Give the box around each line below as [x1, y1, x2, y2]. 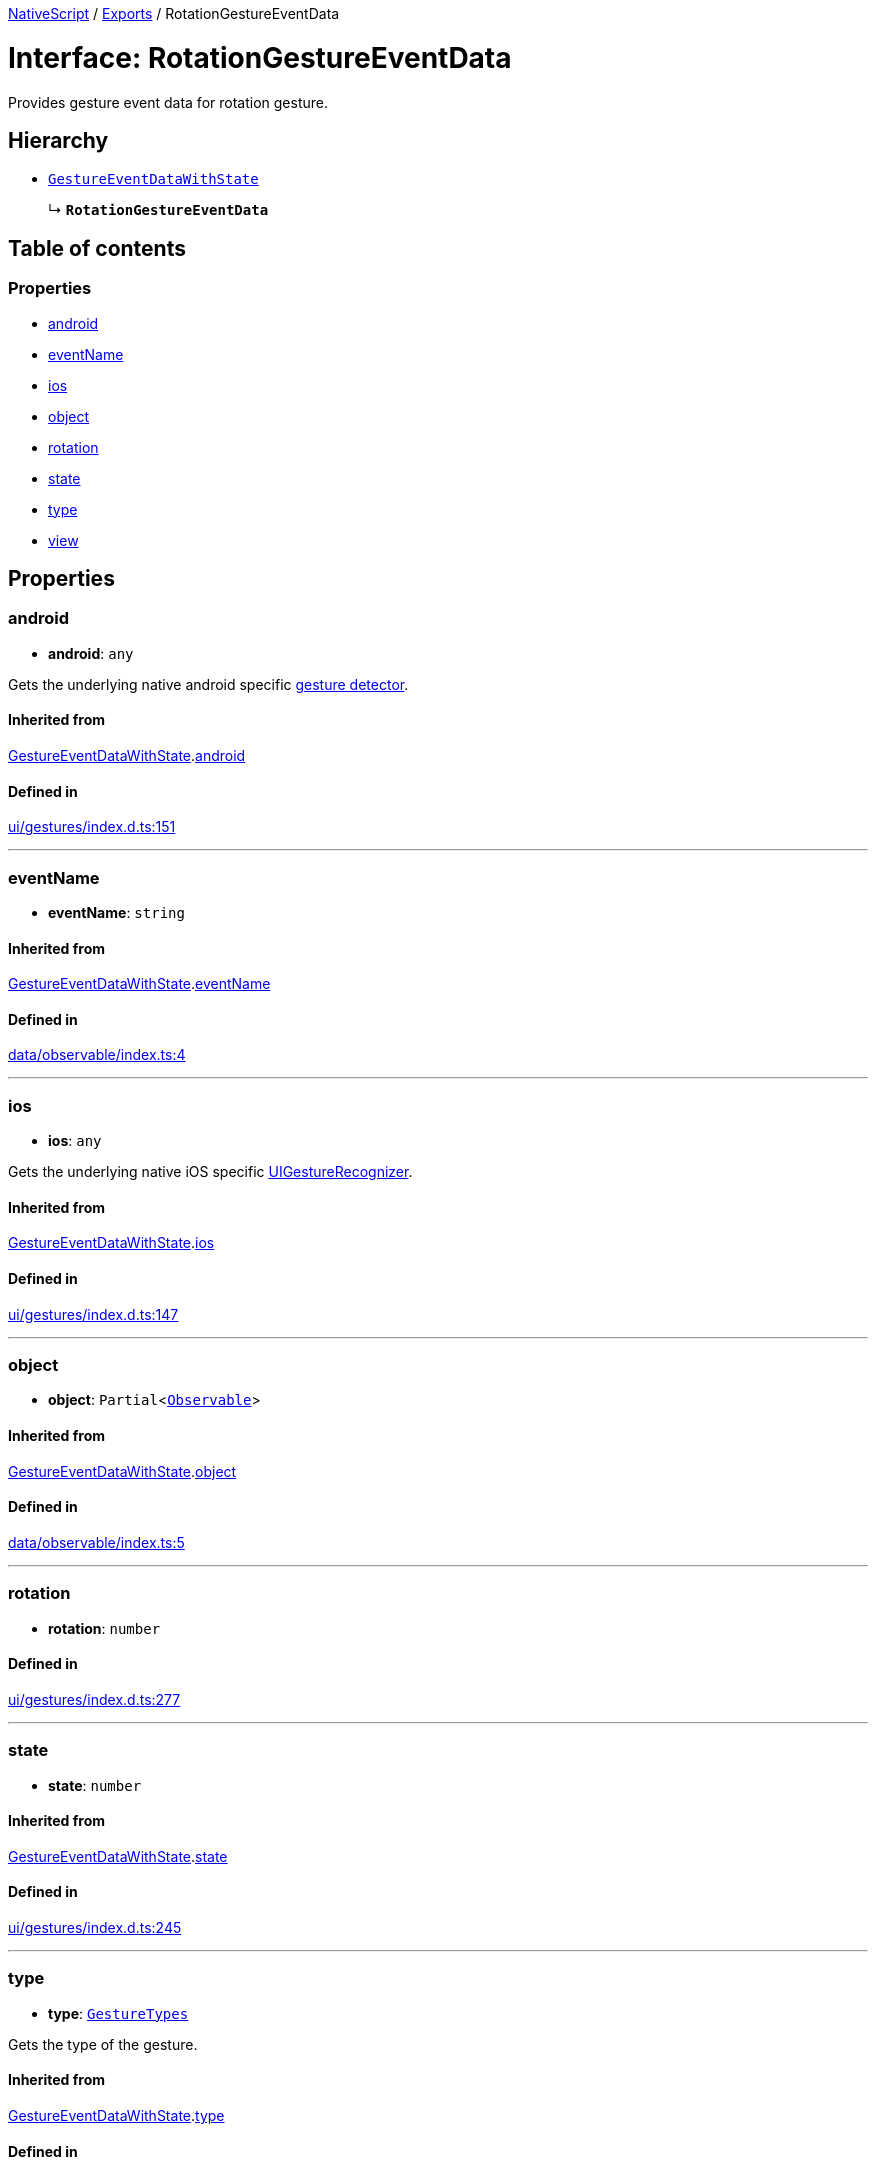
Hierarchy [8, 127, 109, 153]
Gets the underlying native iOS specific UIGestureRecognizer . [8, 1163, 413, 1181]
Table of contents [8, 235, 186, 261]
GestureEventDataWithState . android [8, 747, 246, 764]
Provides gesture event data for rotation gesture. [8, 93, 328, 111]
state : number [48, 1776, 142, 1794]
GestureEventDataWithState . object [8, 1462, 237, 1480]
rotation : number [48, 1619, 161, 1637]
